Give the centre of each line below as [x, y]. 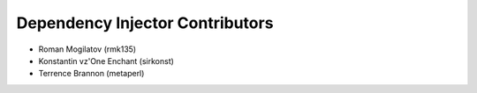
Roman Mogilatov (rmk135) [87, 49]
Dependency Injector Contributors [145, 23]
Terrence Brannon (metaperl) [91, 74]
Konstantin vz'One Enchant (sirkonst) [106, 61]
